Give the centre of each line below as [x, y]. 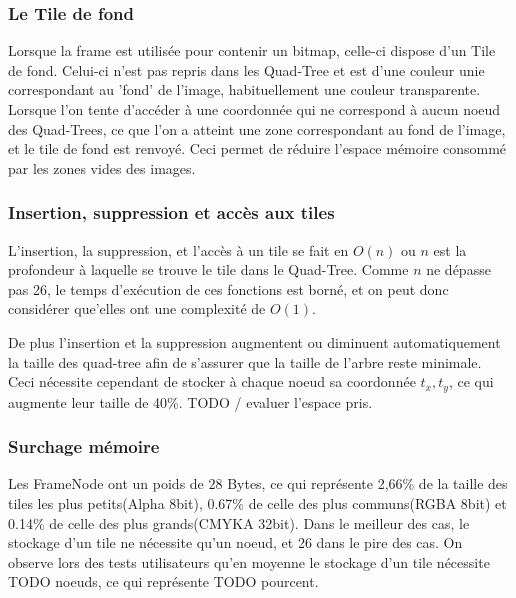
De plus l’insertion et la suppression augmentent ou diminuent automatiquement [254, 341]
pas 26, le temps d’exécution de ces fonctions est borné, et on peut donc [228, 288]
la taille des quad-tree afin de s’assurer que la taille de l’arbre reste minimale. [245, 361]
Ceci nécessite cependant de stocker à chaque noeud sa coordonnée [212, 381]
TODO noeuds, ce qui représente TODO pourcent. [163, 581]
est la [450, 249]
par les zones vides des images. [102, 167]
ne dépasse [458, 269]
